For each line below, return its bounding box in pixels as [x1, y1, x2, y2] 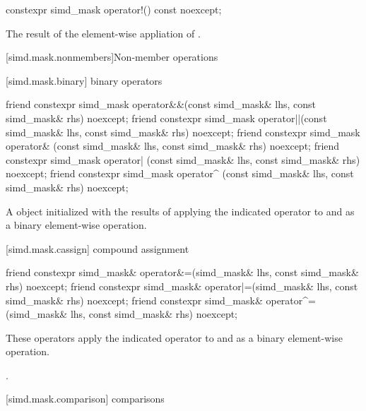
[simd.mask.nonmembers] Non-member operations [6, 49, 218, 64]
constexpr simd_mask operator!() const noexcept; [6, 2, 222, 16]
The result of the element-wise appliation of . [6, 25, 201, 40]
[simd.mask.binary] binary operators [6, 73, 163, 88]
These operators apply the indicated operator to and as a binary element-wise [6, 330, 343, 345]
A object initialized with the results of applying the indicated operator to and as [6, 203, 355, 218]
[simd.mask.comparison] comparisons [6, 391, 165, 406]
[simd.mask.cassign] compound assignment [6, 241, 189, 256]
